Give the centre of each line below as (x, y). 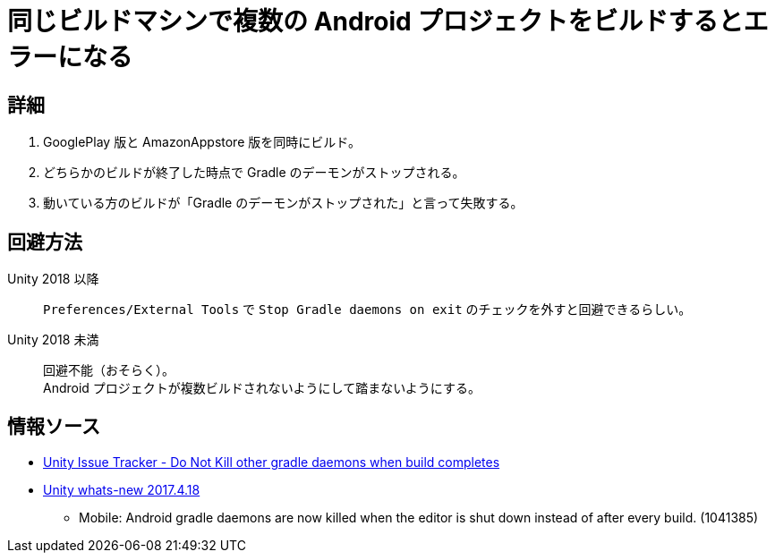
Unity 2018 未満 (53, 340)
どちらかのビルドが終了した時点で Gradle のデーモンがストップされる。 (254, 173)
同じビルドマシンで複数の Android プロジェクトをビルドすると (375, 21)
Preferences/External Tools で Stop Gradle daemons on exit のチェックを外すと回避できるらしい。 (367, 310)
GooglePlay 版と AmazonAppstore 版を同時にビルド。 (202, 142)
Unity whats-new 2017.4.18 (122, 489)
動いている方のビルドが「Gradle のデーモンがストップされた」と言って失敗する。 (283, 203)
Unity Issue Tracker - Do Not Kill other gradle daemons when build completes (272, 462)
